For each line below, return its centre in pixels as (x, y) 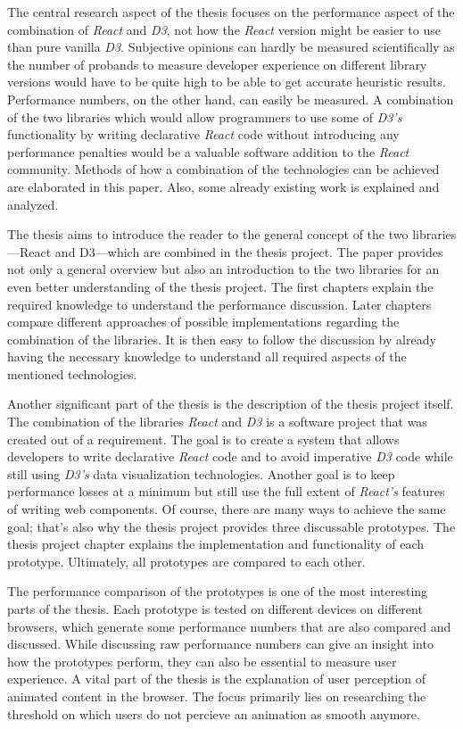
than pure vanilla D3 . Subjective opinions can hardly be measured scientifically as (231, 47)
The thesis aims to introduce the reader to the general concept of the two (208, 234)
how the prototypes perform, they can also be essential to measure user (202, 661)
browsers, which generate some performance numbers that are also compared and (229, 626)
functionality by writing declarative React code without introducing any (203, 134)
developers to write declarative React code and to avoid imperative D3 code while (230, 456)
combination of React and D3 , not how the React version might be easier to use (224, 29)
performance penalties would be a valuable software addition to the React (208, 151)
